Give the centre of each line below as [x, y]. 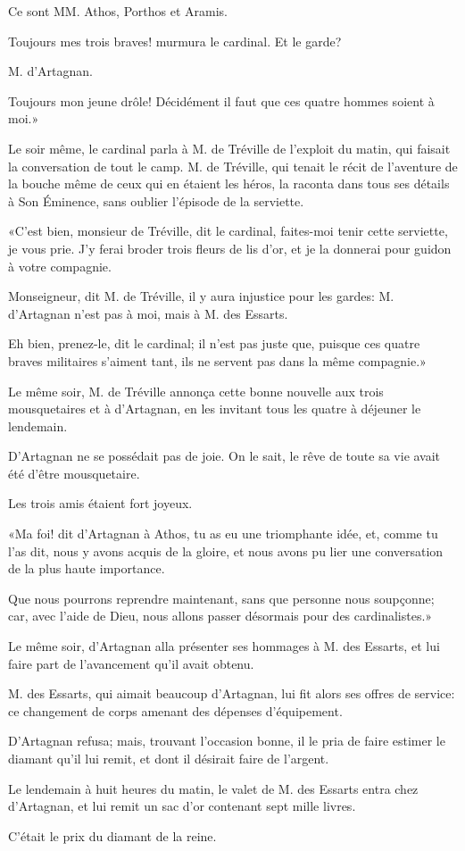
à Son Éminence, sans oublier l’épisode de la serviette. [156, 200]
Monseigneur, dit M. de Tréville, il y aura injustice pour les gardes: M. [201, 296]
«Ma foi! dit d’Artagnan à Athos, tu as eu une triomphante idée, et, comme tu [223, 534]
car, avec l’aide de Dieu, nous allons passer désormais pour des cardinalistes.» [220, 616]
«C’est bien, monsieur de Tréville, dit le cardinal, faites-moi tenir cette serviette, [228, 231]
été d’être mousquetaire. [74, 473]
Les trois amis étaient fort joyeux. [100, 503]
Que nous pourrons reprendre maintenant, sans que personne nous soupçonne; [221, 598]
